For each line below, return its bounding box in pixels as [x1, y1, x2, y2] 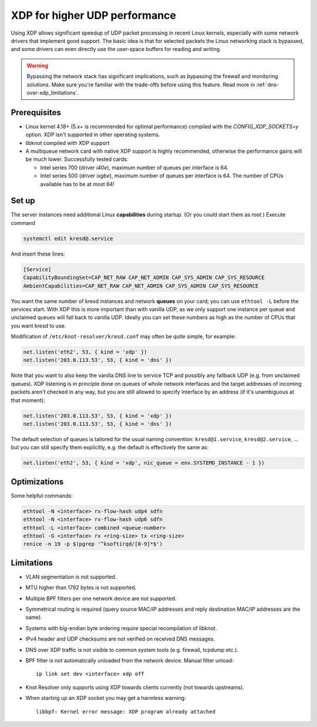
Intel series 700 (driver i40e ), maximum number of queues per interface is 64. [40, 164, 229, 171]
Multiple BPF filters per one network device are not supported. [25, 595, 177, 602]
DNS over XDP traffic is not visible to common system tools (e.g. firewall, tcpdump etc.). [25, 646, 239, 653]
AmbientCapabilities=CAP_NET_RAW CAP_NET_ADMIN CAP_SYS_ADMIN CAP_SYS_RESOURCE [23, 282, 259, 289]
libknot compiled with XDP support [25, 139, 110, 146]
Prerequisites [11, 107, 61, 117]
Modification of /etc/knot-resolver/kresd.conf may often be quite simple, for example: [11, 333, 236, 340]
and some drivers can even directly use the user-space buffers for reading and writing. [11, 46, 221, 53]
